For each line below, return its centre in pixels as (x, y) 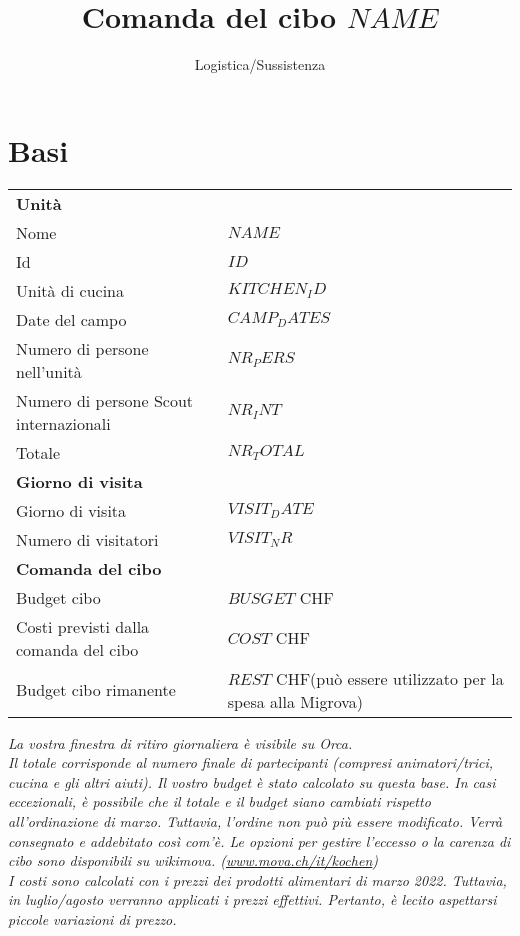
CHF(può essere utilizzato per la (390, 678)
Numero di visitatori (87, 539)
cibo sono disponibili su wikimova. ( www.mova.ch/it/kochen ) (193, 860)
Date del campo (71, 319)
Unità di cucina (70, 290)
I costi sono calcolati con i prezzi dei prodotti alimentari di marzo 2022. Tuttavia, (257, 879)
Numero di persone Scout (105, 400)
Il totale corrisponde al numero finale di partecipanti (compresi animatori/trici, (251, 762)
